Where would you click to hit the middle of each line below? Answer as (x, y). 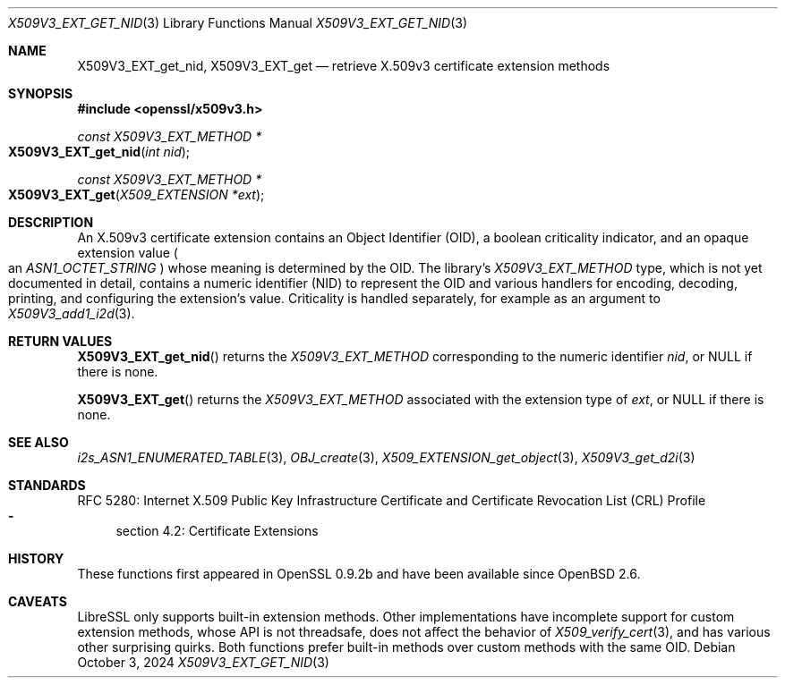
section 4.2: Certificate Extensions (217, 531)
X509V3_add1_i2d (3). (72, 313)
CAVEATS (38, 601)
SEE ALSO (38, 442)
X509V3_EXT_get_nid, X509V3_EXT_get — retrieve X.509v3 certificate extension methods (344, 66)
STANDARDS (47, 485)
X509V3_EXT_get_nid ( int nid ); (99, 152)
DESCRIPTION (51, 222)
